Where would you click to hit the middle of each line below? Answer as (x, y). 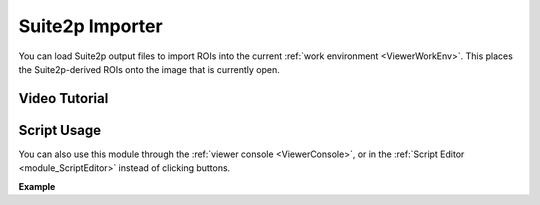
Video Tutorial (63, 98)
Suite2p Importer (91, 26)
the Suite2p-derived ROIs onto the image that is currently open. (149, 69)
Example (37, 186)
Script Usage (60, 130)
